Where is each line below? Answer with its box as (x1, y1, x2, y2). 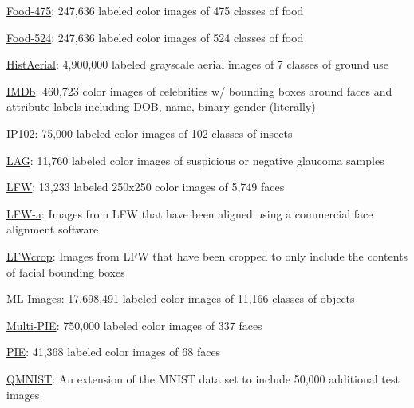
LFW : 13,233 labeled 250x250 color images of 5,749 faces (6, 178, 285, 195)
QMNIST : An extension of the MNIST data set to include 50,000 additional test (6, 370, 400, 386)
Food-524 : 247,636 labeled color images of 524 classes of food (6, 29, 304, 45)
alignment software (6, 221, 99, 237)
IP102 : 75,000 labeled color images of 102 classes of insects (6, 124, 293, 141)
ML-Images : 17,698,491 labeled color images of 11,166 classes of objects (6, 290, 355, 307)
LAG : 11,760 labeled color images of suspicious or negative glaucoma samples (6, 151, 384, 168)
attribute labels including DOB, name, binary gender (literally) (6, 98, 316, 115)
